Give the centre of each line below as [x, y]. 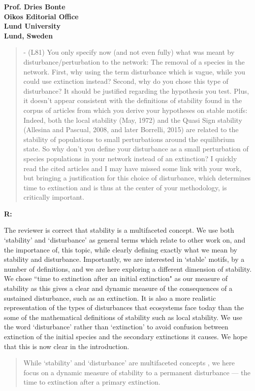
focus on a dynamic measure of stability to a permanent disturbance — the [137, 372]
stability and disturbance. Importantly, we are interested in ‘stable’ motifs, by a [124, 259]
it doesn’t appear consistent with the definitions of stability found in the [133, 100]
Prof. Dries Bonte [35, 6]
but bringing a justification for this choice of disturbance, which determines [137, 178]
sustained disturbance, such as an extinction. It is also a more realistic [110, 298]
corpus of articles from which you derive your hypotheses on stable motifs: [135, 110]
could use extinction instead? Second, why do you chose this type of [126, 81]
